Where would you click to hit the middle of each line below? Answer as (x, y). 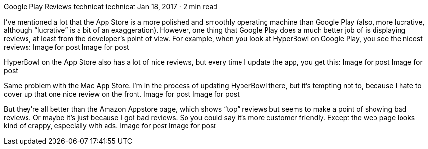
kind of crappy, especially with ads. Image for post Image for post (110, 126)
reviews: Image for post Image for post (67, 47)
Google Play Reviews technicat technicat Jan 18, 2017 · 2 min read (111, 7)
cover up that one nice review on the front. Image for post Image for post (122, 94)
